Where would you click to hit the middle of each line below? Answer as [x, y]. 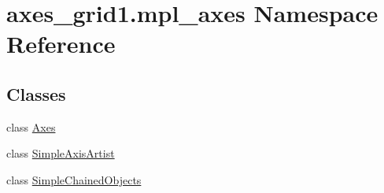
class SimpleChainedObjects [74, 179]
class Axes [31, 126]
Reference [61, 44]
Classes [36, 93]
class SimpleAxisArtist [61, 153]
